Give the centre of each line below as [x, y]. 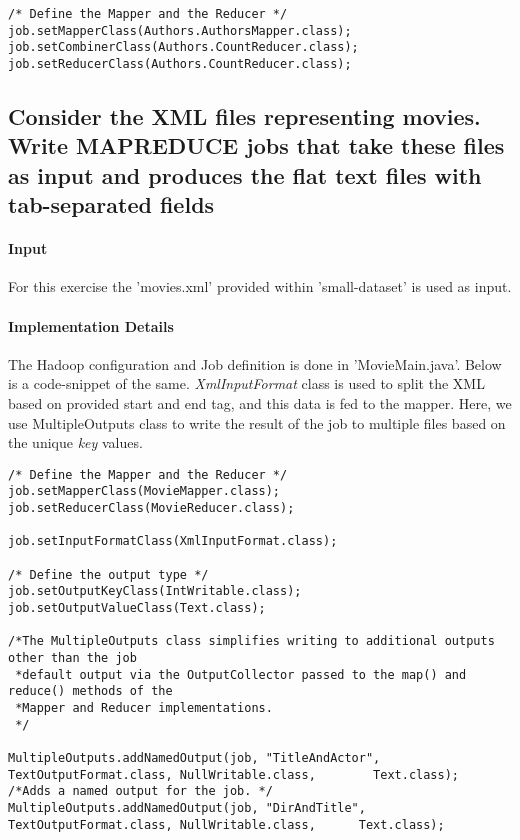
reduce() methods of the [90, 691]
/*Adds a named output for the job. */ [140, 791]
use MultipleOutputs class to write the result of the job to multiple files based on [257, 422]
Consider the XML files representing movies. [244, 116]
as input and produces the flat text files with [245, 174]
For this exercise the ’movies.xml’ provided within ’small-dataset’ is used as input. [260, 286]
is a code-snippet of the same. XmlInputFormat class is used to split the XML [246, 383]
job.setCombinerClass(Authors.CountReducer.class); [183, 47]
